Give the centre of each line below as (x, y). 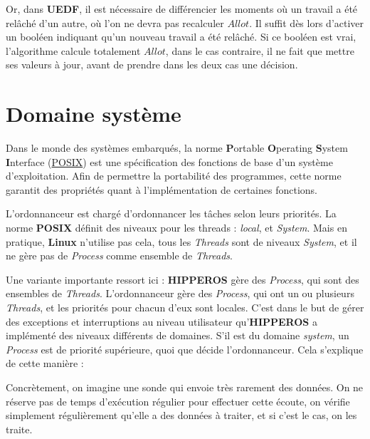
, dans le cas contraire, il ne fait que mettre (260, 50)
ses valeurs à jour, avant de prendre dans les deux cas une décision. (152, 64)
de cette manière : (45, 363)
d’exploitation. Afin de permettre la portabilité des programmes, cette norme (174, 176)
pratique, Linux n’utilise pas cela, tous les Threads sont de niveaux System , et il (181, 241)
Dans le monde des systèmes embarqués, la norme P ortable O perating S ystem (177, 148)
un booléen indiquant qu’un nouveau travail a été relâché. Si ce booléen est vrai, (181, 37)
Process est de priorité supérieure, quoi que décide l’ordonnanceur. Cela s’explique (185, 349)
